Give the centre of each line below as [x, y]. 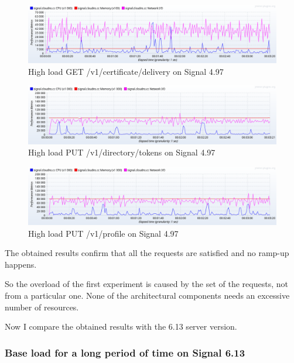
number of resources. [42, 307]
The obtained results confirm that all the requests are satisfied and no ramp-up [147, 253]
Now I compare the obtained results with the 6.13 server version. [121, 326]
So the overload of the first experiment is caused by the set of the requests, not [146, 284]
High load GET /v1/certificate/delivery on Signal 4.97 [126, 71]
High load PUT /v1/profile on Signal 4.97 [103, 233]
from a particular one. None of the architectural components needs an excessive [147, 295]
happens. [21, 264]
